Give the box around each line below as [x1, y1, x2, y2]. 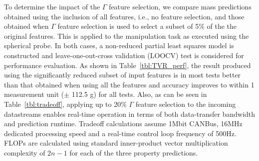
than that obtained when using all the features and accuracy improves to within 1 [4, 79, 255, 89]
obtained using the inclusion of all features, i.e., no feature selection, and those [4, 11, 245, 21]
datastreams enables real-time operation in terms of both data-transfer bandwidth [4, 108, 256, 119]
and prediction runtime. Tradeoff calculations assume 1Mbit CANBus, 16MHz [4, 118, 243, 129]
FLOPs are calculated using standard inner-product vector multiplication [4, 138, 228, 148]
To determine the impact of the [4, 1, 100, 11]
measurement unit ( [4, 89, 64, 99]
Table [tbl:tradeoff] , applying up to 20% [4, 98, 127, 109]
